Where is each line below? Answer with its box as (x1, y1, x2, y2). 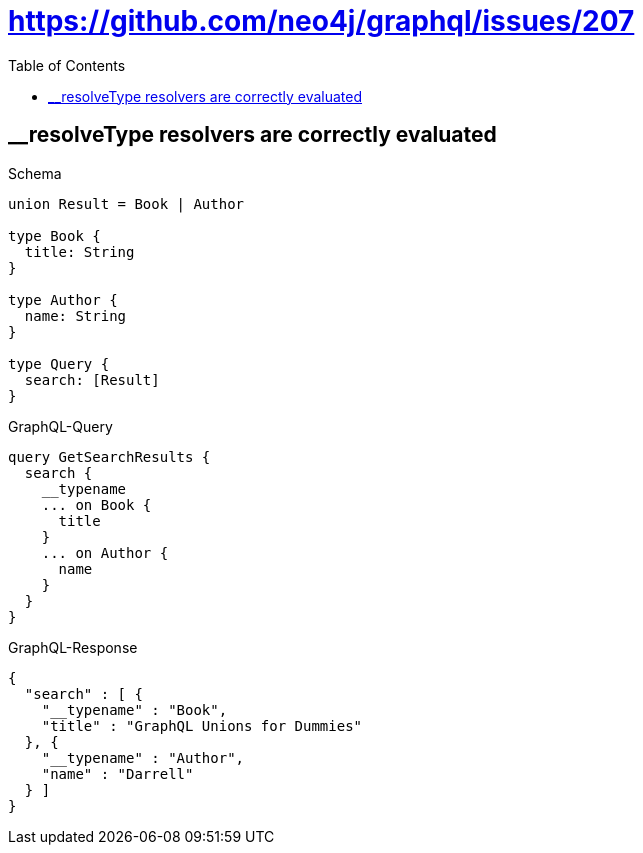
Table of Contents (8, 56, 126, 74)
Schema (8, 164, 62, 182)
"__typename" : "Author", (41, 749, 245, 766)
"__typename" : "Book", (41, 701, 228, 718)
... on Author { (41, 544, 169, 561)
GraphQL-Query (8, 417, 113, 435)
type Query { (8, 355, 110, 372)
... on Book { (41, 496, 152, 513)
